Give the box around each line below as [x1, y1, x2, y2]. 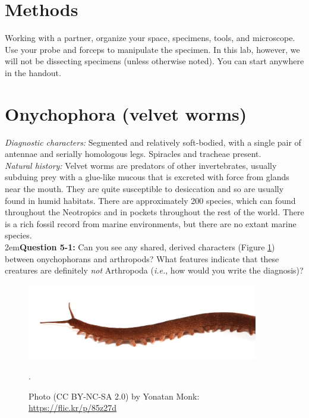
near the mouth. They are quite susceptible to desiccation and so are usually [5, 183, 284, 194]
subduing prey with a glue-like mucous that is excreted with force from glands [5, 171, 289, 183]
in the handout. [5, 66, 61, 78]
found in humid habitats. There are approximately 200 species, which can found [5, 194, 296, 206]
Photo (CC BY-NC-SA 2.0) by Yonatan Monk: [29, 389, 200, 402]
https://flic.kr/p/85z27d [29, 401, 116, 414]
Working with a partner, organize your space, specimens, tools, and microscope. [5, 32, 295, 44]
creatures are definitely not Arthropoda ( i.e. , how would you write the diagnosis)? [5, 264, 304, 276]
